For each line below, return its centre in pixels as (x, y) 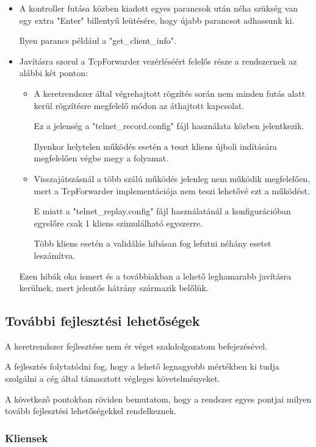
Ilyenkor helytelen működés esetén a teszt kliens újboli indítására (155, 146)
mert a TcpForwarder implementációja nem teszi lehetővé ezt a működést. (172, 190)
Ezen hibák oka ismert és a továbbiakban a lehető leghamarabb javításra (155, 276)
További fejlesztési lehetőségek (102, 321)
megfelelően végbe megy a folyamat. (101, 158)
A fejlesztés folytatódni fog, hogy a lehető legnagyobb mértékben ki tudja (142, 366)
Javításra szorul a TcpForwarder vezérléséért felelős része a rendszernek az (158, 61)
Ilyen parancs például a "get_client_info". (98, 40)
